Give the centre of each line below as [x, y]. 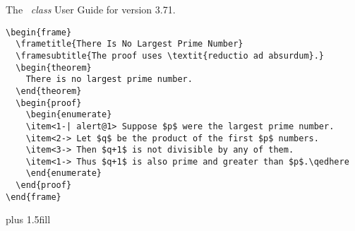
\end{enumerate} [64, 173]
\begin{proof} [49, 103]
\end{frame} [34, 197]
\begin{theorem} [54, 67]
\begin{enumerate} [69, 115]
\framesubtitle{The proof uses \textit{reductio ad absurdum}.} [170, 55]
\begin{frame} [39, 32]
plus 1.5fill [28, 219]
